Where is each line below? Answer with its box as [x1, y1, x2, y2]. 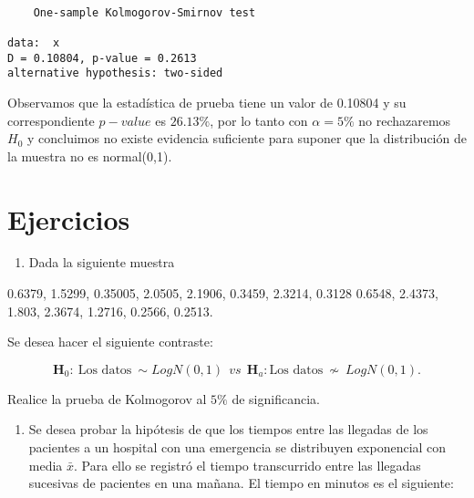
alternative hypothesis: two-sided [7, 67, 223, 80]
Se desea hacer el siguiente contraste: [7, 332, 213, 351]
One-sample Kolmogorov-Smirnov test [33, 5, 256, 19]
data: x [7, 36, 60, 49]
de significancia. [232, 389, 320, 408]
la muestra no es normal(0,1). [7, 146, 172, 165]
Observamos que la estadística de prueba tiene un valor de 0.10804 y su [7, 92, 407, 111]
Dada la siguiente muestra [28, 253, 175, 272]
